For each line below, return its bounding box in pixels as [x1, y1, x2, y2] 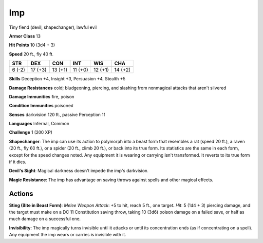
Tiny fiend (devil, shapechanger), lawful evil [9, 24, 97, 30]
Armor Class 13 [9, 33, 41, 39]
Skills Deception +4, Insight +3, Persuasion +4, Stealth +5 [9, 76, 126, 82]
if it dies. [9, 159, 26, 165]
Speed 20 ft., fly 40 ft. [9, 51, 54, 57]
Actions [9, 189, 34, 198]
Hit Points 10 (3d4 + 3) [9, 42, 56, 48]
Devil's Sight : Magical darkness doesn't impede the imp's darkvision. [9, 168, 149, 174]
